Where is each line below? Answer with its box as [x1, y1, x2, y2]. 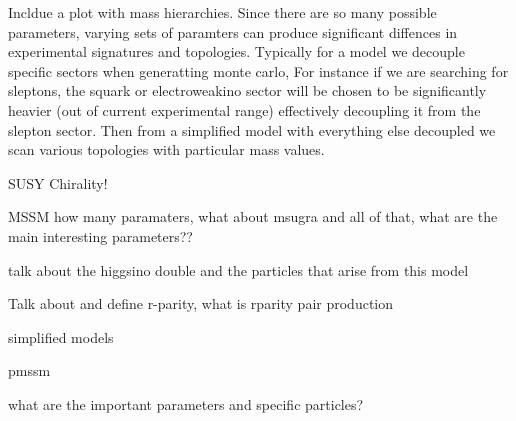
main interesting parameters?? [8, 225, 193, 246]
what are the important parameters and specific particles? [8, 393, 364, 414]
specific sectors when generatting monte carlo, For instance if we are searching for [8, 60, 509, 81]
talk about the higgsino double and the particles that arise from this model [8, 259, 469, 280]
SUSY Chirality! [8, 172, 108, 193]
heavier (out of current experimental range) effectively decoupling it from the [8, 99, 481, 120]
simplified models [8, 326, 114, 347]
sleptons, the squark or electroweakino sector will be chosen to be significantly [8, 80, 487, 101]
